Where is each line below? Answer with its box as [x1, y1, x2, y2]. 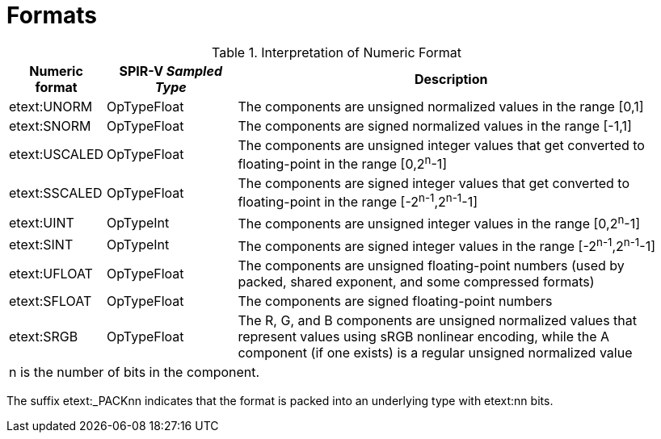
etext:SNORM [9, 117, 91, 134]
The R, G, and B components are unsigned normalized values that [238, 312, 638, 329]
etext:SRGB [9, 328, 78, 345]
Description [415, 70, 488, 87]
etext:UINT [9, 215, 74, 232]
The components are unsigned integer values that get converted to [238, 136, 645, 153]
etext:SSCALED [9, 184, 103, 201]
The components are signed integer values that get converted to [238, 175, 630, 192]
